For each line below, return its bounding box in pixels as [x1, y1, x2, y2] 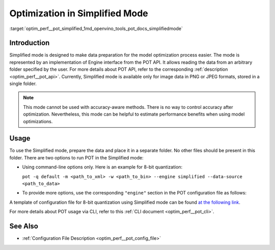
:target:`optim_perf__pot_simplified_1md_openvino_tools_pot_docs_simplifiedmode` [9, 25, 183, 32]
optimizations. [23, 118, 53, 124]
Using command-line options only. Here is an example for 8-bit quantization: [22, 164, 183, 170]
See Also [9, 222, 38, 231]
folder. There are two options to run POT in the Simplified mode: [9, 154, 144, 160]
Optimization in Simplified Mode [9, 8, 149, 19]
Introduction [9, 39, 50, 47]
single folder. [9, 80, 37, 87]
